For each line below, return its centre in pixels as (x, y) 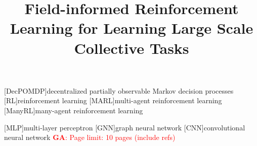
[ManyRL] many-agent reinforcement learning (74, 110)
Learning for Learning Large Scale (132, 28)
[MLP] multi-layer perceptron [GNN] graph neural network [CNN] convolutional (125, 127)
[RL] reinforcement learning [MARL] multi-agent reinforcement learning (113, 100)
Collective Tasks (132, 48)
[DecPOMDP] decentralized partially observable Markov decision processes (119, 90)
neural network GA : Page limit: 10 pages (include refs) (90, 137)
